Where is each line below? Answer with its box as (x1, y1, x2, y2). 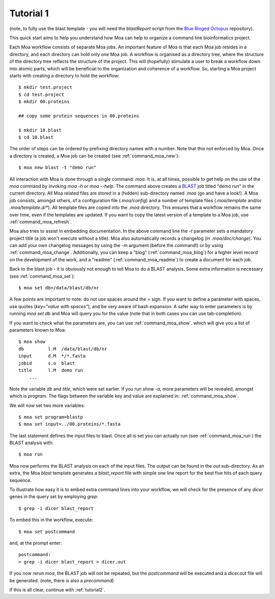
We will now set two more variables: (9, 402, 85, 409)
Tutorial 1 (9, 8, 49, 19)
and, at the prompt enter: (9, 540, 62, 546)
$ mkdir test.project (18, 85, 72, 90)
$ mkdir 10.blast (18, 127, 62, 133)
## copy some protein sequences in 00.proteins (18, 113, 140, 119)
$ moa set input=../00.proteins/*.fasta (18, 421, 121, 427)
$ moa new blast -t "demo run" (18, 165, 97, 171)
